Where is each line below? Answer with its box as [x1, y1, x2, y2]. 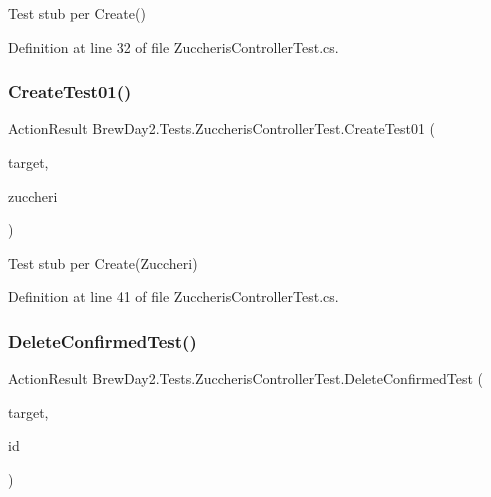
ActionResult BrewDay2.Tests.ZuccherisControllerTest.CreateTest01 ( [8, 118, 436, 139]
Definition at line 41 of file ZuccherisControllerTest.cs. [8, 286, 339, 307]
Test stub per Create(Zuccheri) [8, 252, 198, 273]
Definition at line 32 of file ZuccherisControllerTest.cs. [8, 36, 339, 57]
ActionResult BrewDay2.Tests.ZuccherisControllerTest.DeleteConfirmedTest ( [8, 368, 484, 389]
